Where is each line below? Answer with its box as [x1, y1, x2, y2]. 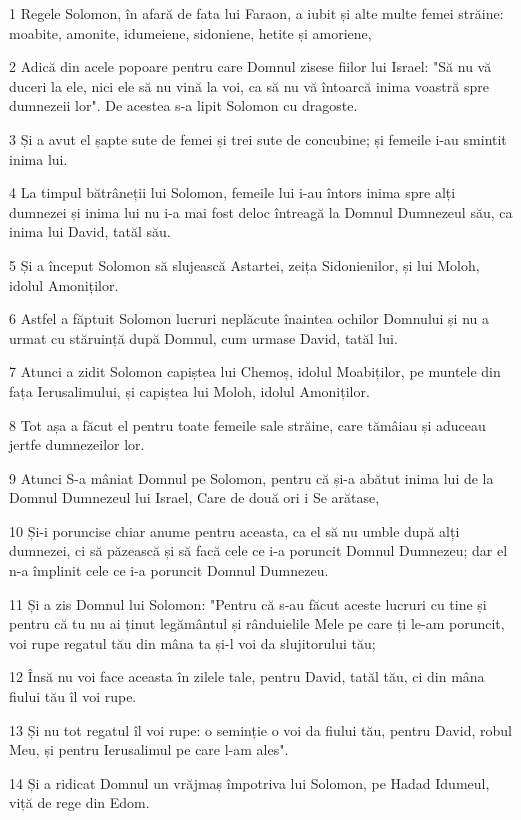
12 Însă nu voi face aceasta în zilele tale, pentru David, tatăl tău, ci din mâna [9, 666, 485, 687]
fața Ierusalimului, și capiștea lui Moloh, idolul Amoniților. [9, 380, 370, 401]
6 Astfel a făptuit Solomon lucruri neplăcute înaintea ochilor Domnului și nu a [9, 308, 490, 329]
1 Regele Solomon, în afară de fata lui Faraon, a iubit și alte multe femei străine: [9, 3, 504, 23]
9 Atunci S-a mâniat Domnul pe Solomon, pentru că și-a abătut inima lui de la [9, 467, 494, 488]
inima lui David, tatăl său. [9, 221, 171, 242]
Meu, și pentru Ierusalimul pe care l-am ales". [9, 739, 289, 760]
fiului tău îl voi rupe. [9, 686, 137, 707]
